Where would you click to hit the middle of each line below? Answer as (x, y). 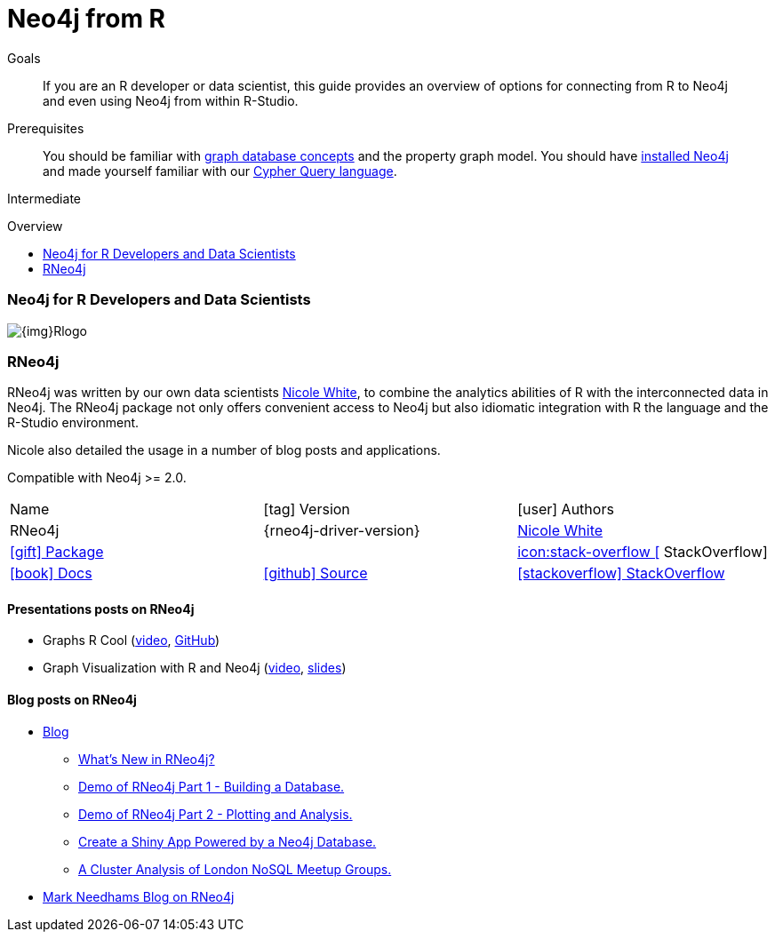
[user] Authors (566, 509)
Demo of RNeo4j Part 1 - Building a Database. (212, 786)
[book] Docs (51, 573)
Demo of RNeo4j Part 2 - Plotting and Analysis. (216, 814)
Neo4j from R (86, 19)
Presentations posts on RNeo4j (101, 609)
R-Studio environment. (73, 423)
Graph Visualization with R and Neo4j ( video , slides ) (195, 668)
